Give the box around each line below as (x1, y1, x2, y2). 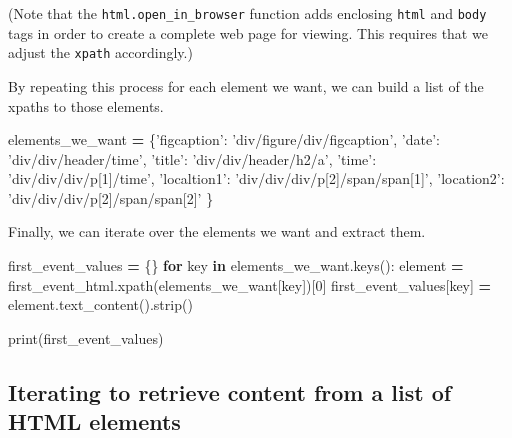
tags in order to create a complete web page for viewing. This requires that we (8, 22, 488, 43)
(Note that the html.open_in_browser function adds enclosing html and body (8, 3, 487, 23)
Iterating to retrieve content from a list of (8, 376, 452, 407)
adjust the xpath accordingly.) (8, 42, 193, 63)
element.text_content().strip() (8, 294, 193, 315)
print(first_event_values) (8, 327, 164, 348)
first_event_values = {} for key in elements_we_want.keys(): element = (8, 255, 464, 276)
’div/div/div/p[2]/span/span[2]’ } (8, 187, 214, 208)
